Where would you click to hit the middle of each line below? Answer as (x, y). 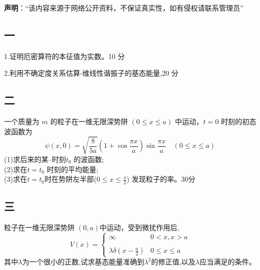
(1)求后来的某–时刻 (35, 159)
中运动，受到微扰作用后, (139, 227)
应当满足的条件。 (228, 262)
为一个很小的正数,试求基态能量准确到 (83, 262)
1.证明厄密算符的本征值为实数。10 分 (64, 56)
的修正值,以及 (173, 262)
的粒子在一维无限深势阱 (89, 121)
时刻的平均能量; (73, 169)
